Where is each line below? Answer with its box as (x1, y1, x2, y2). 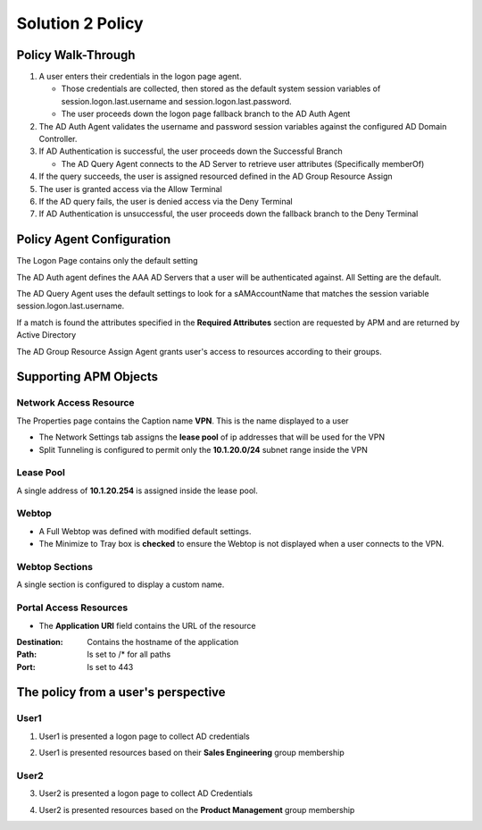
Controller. (38, 134, 78, 145)
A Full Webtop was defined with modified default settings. (38, 525, 252, 536)
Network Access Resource (16, 397, 135, 409)
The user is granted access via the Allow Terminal (38, 183, 222, 194)
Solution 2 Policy (16, 13, 144, 33)
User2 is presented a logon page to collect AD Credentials (38, 788, 253, 799)
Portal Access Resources (16, 601, 129, 614)
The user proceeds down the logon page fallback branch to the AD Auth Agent (61, 108, 351, 120)
